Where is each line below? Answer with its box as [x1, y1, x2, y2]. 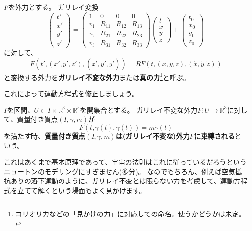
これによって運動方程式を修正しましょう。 [4, 88, 139, 98]
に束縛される [194, 131, 235, 141]
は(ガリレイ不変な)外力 [115, 131, 190, 141]
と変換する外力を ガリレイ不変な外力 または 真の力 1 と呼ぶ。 [4, 70, 190, 82]
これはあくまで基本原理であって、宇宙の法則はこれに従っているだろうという [4, 156, 247, 166]
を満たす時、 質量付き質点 [4, 131, 85, 141]
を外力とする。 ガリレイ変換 [8, 2, 99, 12]
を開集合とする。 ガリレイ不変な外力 [79, 104, 198, 115]
